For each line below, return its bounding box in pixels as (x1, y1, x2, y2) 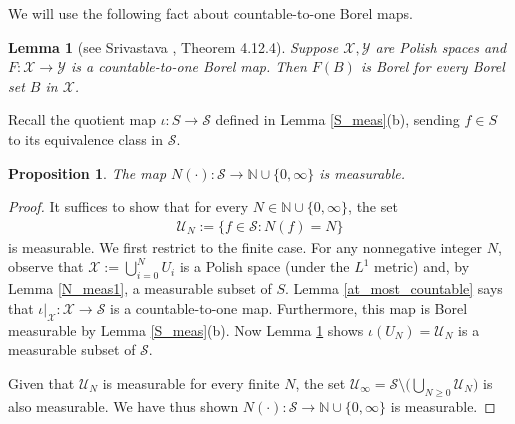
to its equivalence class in (8, 128, 163, 149)
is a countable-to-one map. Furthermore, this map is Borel (110, 297, 468, 318)
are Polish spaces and (375, 36, 507, 57)
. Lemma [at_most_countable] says (285, 278, 503, 299)
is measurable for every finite (102, 372, 280, 393)
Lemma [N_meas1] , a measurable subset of (8, 278, 272, 299)
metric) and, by (374, 256, 470, 277)
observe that (8, 256, 84, 277)
